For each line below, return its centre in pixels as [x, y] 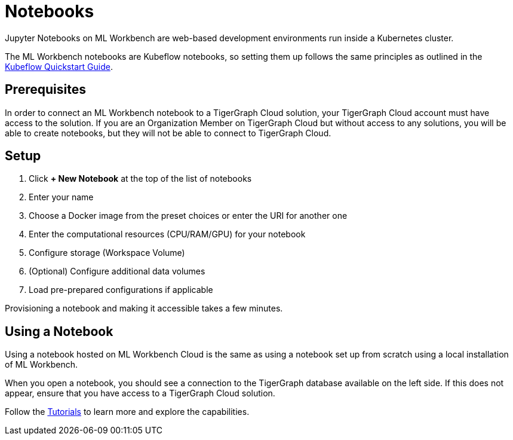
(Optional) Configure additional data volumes [117, 271]
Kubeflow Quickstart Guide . [59, 66]
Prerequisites [45, 90]
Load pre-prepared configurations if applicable [121, 290]
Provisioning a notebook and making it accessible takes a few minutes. [144, 308]
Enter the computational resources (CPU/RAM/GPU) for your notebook [167, 234]
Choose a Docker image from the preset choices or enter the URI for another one [188, 216]
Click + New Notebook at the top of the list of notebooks [140, 179]
